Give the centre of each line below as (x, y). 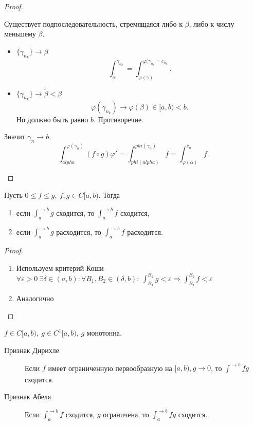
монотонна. (104, 333)
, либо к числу (212, 23)
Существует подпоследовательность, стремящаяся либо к (93, 23)
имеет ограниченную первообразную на (110, 367)
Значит (15, 136)
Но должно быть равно (52, 119)
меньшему (20, 34)
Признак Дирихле (32, 350)
